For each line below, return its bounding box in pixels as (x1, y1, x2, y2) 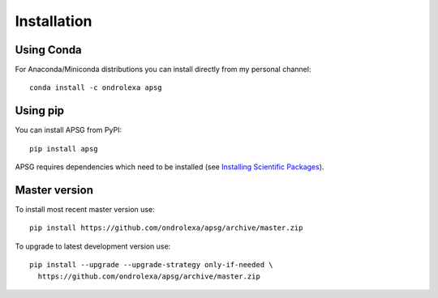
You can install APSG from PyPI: (15, 126, 122, 135)
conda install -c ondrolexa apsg (29, 83, 162, 92)
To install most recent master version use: (15, 205, 155, 215)
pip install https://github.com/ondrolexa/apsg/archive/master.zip (29, 223, 303, 232)
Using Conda (15, 43, 83, 57)
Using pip (15, 104, 65, 117)
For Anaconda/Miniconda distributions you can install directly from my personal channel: (15, 65, 311, 74)
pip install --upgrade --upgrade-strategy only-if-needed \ (29, 260, 273, 270)
